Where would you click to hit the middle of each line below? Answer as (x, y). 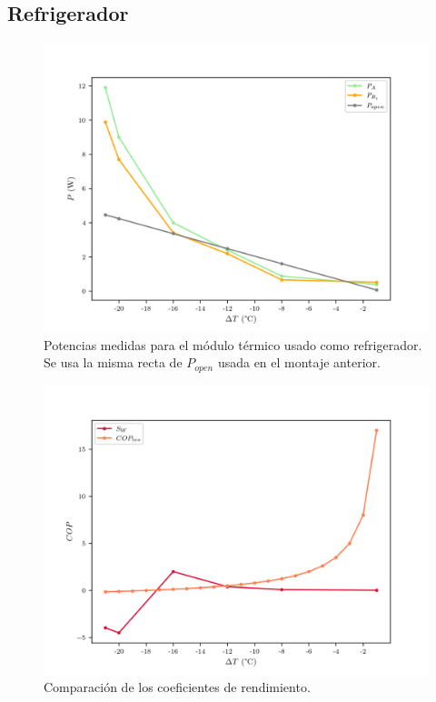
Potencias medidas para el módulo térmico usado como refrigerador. (233, 344)
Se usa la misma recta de (113, 362)
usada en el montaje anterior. (299, 362)
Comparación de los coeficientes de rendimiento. (177, 687)
